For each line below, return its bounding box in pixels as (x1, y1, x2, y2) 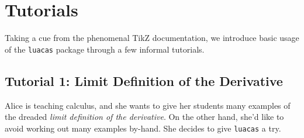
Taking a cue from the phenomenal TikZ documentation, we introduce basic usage (5, 32, 299, 44)
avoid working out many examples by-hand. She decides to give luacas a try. (5, 122, 281, 134)
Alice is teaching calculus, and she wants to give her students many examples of (5, 99, 291, 111)
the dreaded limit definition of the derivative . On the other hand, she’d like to (5, 111, 284, 123)
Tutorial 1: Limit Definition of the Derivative (5, 71, 283, 89)
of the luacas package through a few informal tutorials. (5, 43, 205, 55)
